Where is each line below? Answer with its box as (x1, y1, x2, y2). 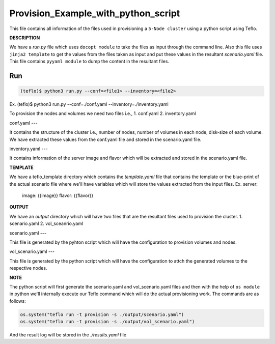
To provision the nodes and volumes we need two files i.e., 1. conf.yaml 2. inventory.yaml (9, 110, 196, 117)
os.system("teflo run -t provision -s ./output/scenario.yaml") (20, 311, 184, 318)
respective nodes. (9, 265, 47, 271)
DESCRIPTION (9, 35, 40, 41)
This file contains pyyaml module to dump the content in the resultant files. (9, 59, 170, 65)
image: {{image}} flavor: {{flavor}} (22, 192, 94, 198)
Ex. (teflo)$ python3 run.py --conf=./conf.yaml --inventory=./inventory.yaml (9, 101, 169, 107)
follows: (9, 298, 26, 304)
